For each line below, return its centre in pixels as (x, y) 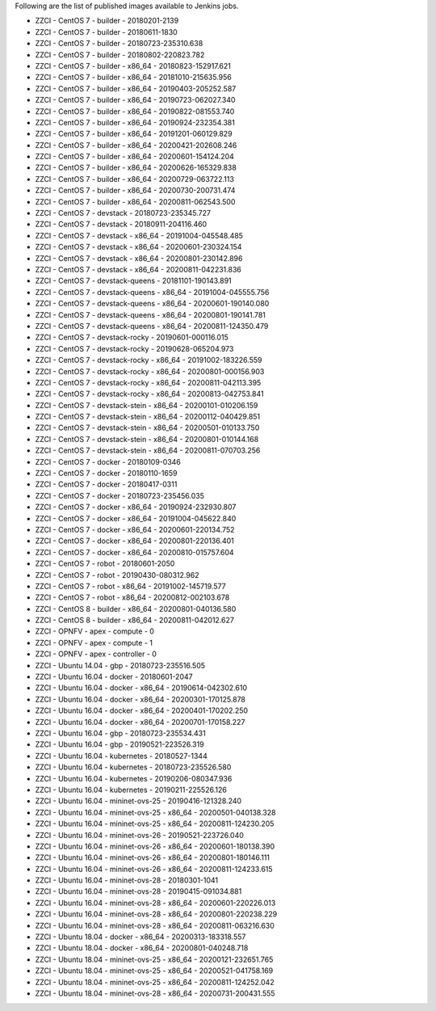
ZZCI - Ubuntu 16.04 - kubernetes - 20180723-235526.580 (133, 767)
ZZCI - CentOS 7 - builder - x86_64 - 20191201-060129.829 (134, 134)
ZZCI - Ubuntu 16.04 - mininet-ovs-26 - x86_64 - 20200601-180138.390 (155, 846)
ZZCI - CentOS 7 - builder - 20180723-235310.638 (119, 44)
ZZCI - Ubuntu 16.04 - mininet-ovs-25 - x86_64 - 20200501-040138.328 (155, 812)
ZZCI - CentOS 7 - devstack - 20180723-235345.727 (123, 213)
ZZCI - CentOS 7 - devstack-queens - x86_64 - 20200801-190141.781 (151, 314)
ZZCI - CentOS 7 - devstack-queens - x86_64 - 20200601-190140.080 (152, 304)
